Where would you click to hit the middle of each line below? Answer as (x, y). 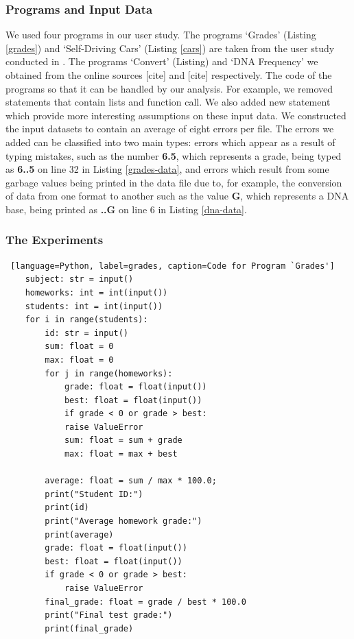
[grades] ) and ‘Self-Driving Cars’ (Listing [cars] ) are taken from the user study (170, 48)
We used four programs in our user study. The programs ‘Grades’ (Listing (161, 35)
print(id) (67, 508)
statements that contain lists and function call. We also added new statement (168, 102)
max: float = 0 (79, 360)
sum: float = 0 (79, 347)
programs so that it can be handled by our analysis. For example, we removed (169, 88)
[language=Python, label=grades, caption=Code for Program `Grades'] (173, 266)
